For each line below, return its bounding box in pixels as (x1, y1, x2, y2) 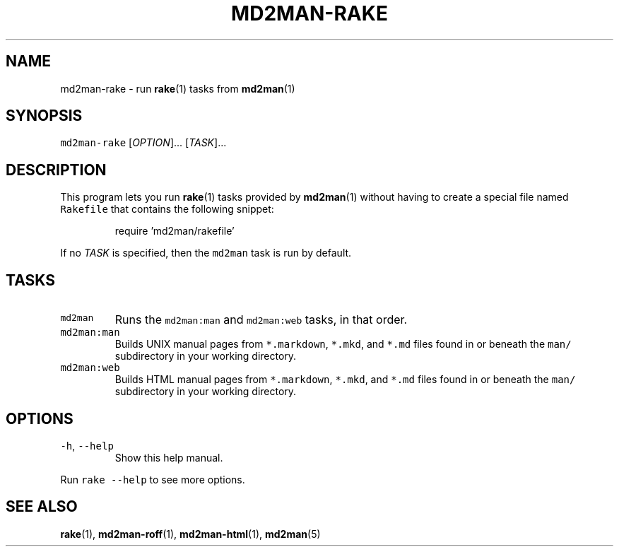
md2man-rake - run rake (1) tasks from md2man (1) (60, 82, 295, 95)
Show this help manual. (114, 451, 223, 464)
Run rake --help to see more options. (60, 473, 245, 486)
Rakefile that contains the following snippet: (60, 203, 274, 216)
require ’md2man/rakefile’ (114, 225, 235, 237)
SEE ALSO (6, 498, 78, 516)
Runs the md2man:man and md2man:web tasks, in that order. (114, 312, 408, 327)
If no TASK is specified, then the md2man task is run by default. (60, 247, 352, 259)
